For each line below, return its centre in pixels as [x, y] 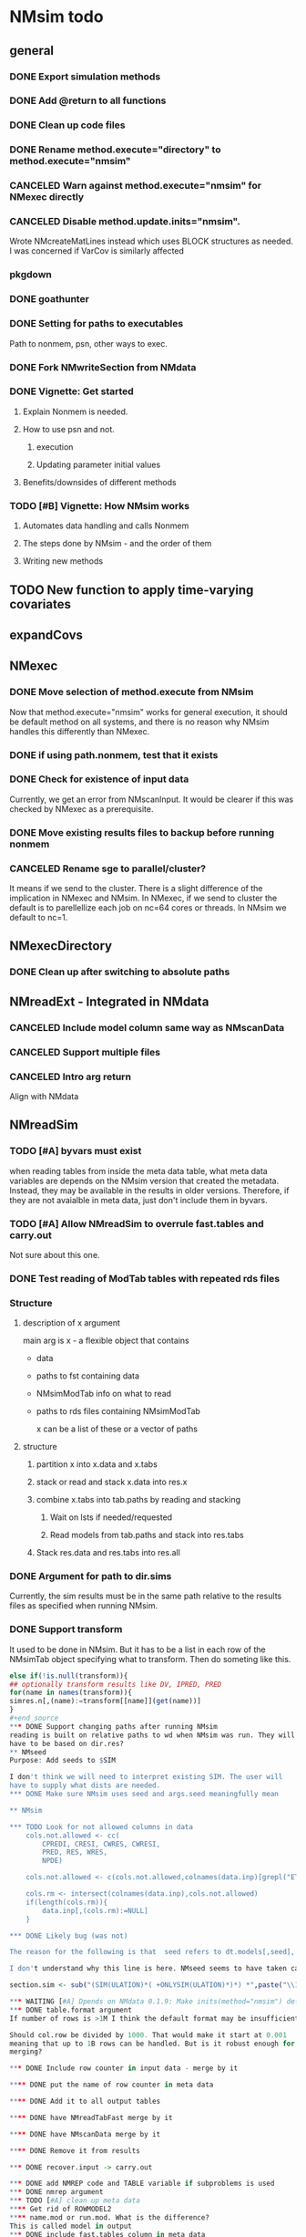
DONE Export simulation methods [85, 77]
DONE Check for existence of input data [99, 779]
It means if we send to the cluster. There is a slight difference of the [136, 889]
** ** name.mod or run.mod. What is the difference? [109, 2217]
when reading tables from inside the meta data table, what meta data [139, 1171]
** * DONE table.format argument [71, 2010]
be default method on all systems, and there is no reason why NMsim [139, 722]
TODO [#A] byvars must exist [76, 1151]
